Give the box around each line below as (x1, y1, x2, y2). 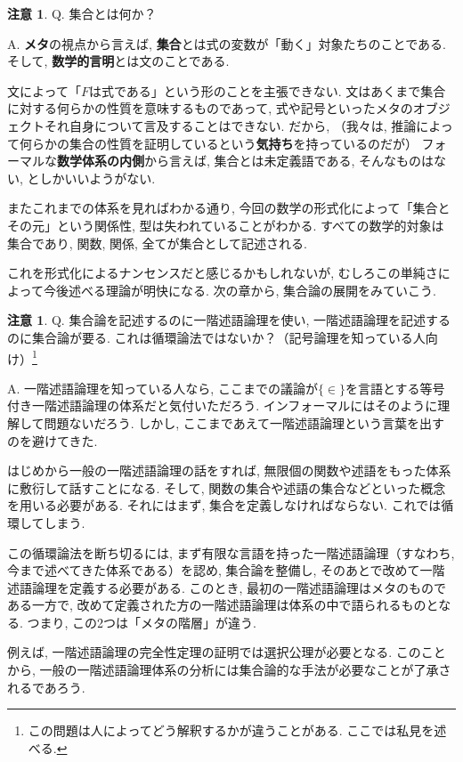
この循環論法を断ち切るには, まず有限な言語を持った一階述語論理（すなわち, (7, 543, 455, 562)
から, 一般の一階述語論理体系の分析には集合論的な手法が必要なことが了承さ (7, 661, 451, 679)
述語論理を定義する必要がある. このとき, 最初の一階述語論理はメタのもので (7, 578, 447, 596)
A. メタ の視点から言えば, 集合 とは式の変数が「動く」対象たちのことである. (7, 34, 446, 53)
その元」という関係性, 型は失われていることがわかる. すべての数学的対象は (7, 215, 444, 234)
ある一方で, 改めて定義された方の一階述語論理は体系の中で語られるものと (7, 596, 439, 614)
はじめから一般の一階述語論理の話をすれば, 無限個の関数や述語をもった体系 (7, 461, 451, 480)
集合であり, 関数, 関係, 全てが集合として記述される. (7, 233, 307, 252)
